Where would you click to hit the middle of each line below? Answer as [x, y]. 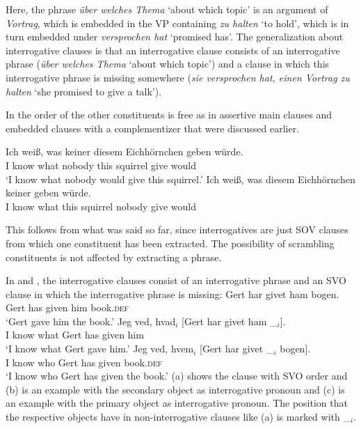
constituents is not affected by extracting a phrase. [114, 257]
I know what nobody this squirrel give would [101, 165]
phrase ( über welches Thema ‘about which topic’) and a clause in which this [168, 64]
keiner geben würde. [48, 193]
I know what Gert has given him [75, 335]
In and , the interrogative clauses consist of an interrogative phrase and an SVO [176, 280]
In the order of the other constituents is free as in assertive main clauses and [169, 115]
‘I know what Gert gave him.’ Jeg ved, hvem [100, 349]
